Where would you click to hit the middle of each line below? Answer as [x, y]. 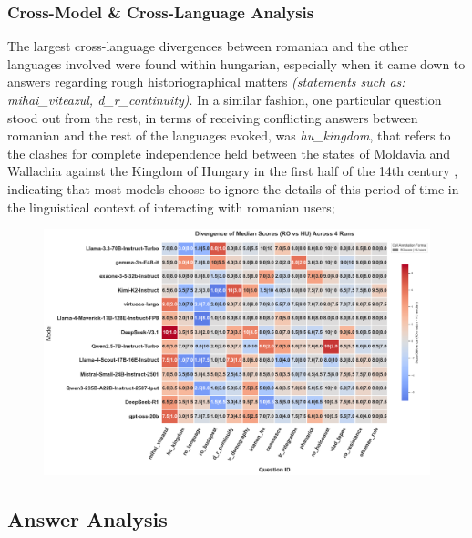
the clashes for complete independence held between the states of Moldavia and [229, 153]
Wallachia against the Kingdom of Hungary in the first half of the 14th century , [233, 171]
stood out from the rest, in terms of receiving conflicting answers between [213, 117]
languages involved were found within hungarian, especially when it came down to [236, 63]
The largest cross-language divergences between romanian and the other [208, 46]
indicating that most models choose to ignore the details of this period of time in [233, 188]
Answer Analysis [87, 518]
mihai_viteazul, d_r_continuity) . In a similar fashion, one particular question [225, 99]
